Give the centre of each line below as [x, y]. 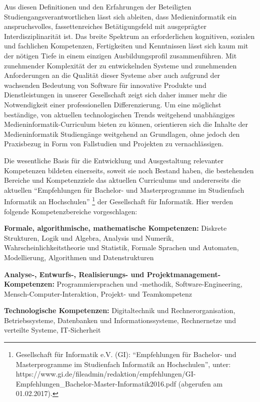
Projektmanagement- [184, 274]
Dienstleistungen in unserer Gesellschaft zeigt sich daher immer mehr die [115, 95]
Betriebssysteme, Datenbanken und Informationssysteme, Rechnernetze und [120, 320]
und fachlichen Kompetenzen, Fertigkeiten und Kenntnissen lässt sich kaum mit [126, 46]
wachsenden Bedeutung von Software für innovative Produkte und [105, 85]
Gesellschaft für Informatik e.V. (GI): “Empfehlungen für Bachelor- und [126, 354]
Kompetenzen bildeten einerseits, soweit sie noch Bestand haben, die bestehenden [129, 170]
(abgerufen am [200, 383]
